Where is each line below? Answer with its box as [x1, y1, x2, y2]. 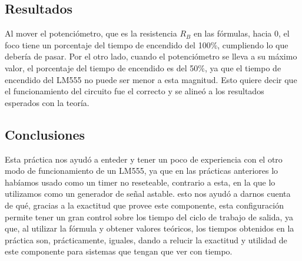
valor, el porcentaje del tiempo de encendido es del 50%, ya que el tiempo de [5, 61, 281, 74]
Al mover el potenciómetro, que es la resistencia [5, 27, 177, 39]
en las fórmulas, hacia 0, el [193, 27, 290, 39]
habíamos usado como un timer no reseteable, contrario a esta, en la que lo [5, 176, 276, 188]
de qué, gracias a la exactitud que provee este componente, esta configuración [5, 199, 284, 211]
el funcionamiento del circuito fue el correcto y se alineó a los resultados [5, 85, 264, 97]
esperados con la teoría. [5, 96, 89, 108]
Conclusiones [5, 125, 85, 143]
